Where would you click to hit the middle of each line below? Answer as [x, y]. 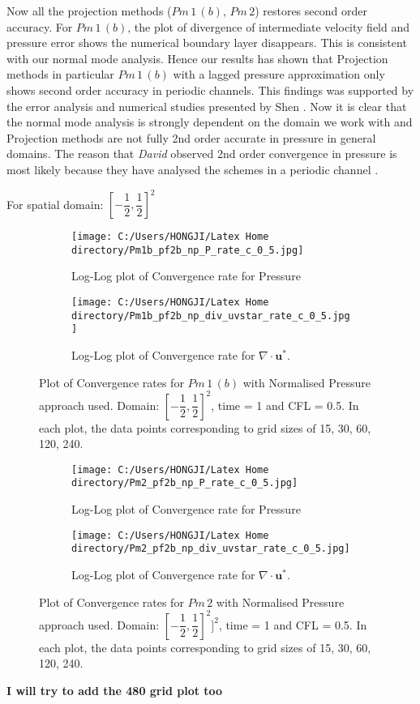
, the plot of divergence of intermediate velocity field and [269, 26]
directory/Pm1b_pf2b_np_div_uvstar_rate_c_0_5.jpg [211, 316]
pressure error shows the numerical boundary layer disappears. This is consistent [207, 43]
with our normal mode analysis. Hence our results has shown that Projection [197, 58]
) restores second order [311, 11]
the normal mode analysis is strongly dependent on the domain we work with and [210, 122]
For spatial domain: [55, 204]
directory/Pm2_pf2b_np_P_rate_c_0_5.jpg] [185, 483]
